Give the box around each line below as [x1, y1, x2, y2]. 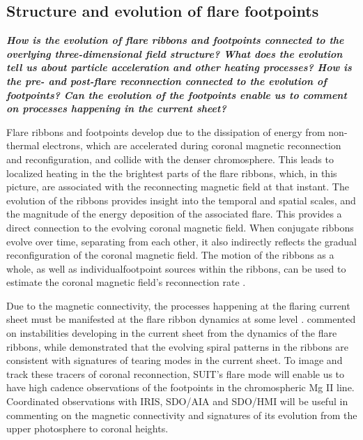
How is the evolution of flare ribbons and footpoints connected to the [6, 33, 344, 47]
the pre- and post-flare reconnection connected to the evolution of [6, 73, 327, 88]
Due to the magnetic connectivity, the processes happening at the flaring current [6, 298, 350, 312]
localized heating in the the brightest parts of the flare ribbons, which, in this [6, 165, 337, 180]
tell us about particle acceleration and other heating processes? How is [6, 60, 352, 75]
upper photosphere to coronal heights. [6, 421, 169, 436]
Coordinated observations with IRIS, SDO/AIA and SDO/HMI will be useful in [6, 394, 348, 409]
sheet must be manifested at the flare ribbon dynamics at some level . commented [6, 312, 356, 326]
